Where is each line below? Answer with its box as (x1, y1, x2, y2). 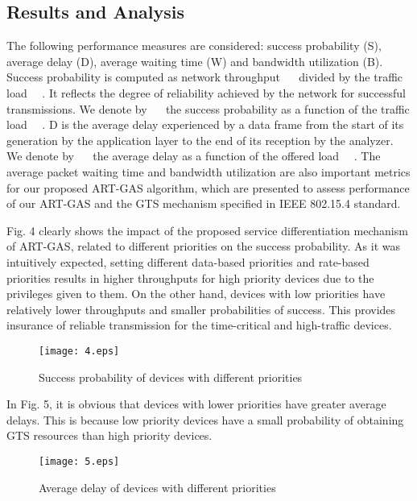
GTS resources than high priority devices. (6, 427, 213, 444)
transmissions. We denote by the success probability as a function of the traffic (6, 100, 410, 117)
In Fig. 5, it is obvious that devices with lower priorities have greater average (6, 395, 386, 412)
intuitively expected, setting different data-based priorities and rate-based (6, 253, 370, 270)
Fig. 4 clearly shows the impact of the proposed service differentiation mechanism (6, 222, 408, 238)
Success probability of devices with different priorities (39, 368, 303, 385)
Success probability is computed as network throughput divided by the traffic (6, 68, 403, 85)
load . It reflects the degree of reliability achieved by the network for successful (6, 84, 406, 101)
